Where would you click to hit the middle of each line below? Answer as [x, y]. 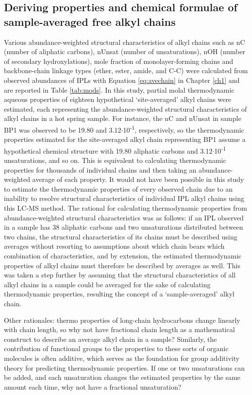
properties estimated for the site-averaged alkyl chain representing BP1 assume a [125, 139]
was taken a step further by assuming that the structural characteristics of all [120, 275]
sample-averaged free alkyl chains [90, 21]
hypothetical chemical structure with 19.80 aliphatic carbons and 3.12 [108, 150]
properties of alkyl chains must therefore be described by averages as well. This [122, 265]
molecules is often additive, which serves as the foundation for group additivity [122, 358]
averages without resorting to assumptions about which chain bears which [114, 246]
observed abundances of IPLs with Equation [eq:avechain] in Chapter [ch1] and [122, 80]
